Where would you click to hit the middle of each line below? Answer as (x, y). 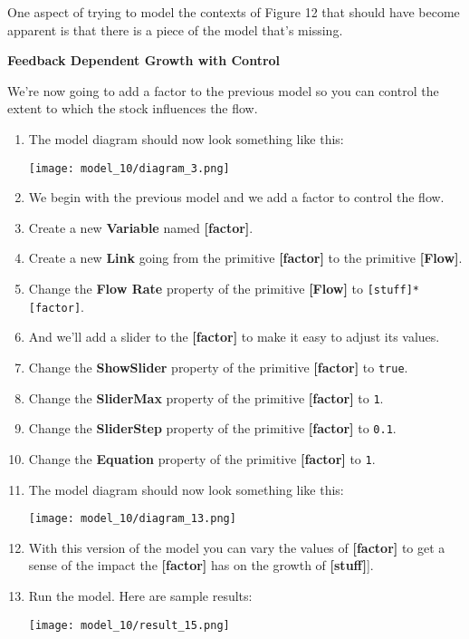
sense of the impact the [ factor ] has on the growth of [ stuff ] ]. (201, 565)
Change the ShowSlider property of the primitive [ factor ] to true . (218, 367)
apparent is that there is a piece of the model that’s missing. (175, 29)
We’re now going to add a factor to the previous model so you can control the (223, 90)
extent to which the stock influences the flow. (133, 108)
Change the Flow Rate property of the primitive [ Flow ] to (196, 288)
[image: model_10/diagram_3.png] (129, 168)
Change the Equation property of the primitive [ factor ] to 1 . (202, 458)
